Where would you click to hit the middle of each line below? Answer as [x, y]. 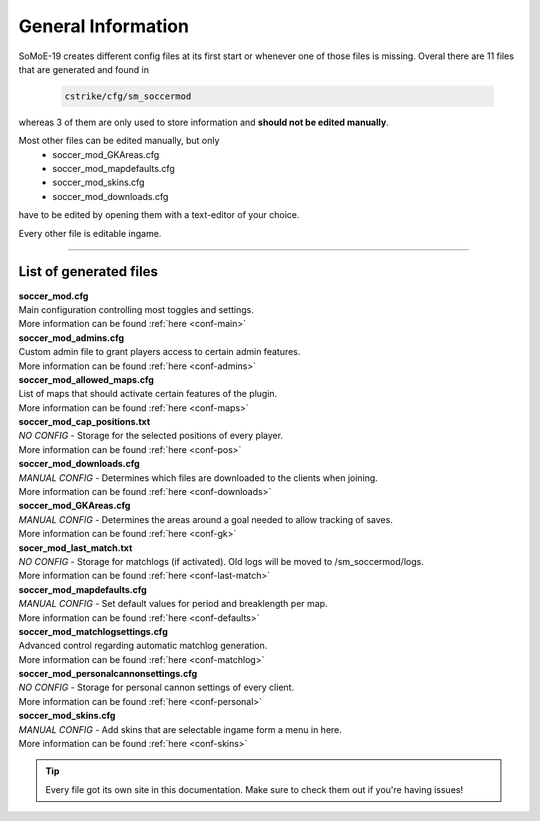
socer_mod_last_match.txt [75, 547]
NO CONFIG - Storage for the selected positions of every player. [151, 436]
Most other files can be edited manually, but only [119, 141]
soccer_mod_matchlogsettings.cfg [93, 631]
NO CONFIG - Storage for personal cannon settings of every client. [156, 687]
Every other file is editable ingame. [90, 233]
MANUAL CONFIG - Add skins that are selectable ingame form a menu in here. [180, 729]
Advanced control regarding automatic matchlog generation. [143, 646]
